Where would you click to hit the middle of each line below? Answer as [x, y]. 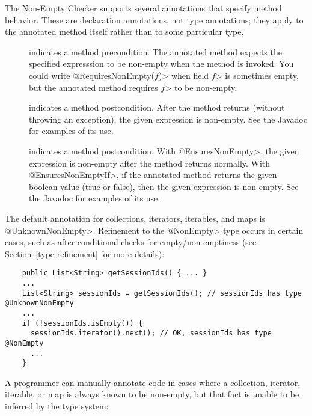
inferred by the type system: [57, 406]
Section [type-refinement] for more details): [85, 253]
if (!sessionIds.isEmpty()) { [82, 323]
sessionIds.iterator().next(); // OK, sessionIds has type [151, 333]
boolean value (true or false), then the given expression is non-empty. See [164, 186]
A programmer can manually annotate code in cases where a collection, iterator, [153, 382]
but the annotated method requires [93, 87]
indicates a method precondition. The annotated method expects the [155, 51]
